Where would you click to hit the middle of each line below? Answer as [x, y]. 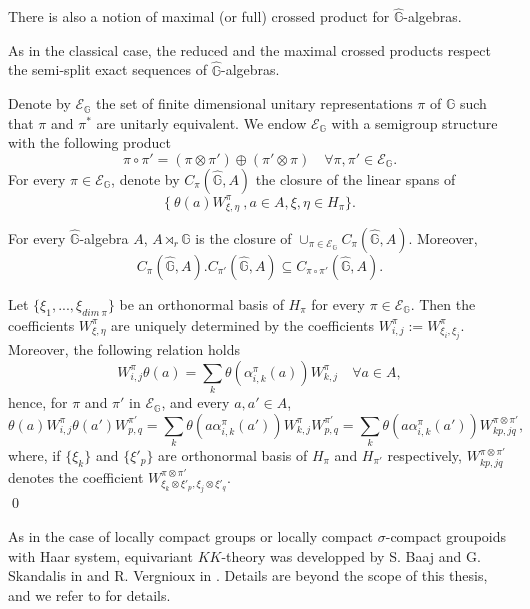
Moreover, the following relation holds [124, 349]
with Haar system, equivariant [100, 555]
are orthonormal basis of [233, 455]
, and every [195, 402]
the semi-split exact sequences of [107, 69]
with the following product [90, 142]
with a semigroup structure [414, 122]
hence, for [38, 402]
